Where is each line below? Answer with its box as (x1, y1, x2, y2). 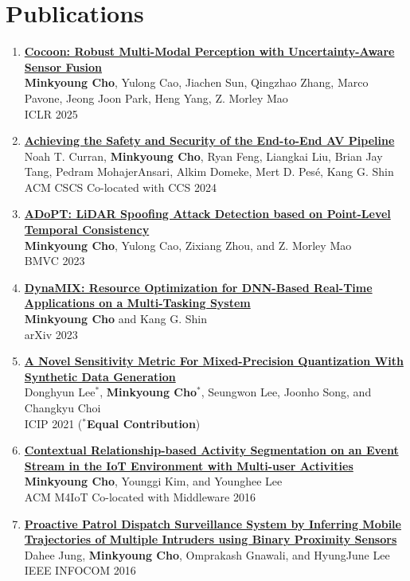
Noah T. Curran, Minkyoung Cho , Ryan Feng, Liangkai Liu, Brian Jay (24, 147, 383, 164)
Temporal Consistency (24, 221, 150, 238)
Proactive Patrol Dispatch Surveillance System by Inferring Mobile (24, 515, 401, 532)
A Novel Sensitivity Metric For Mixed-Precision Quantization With (24, 353, 404, 369)
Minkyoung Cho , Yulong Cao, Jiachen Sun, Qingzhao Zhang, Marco (24, 74, 369, 91)
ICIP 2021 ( (24, 415, 83, 431)
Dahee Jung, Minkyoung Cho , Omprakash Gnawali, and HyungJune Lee (24, 546, 390, 563)
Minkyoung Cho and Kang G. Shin (24, 310, 208, 327)
